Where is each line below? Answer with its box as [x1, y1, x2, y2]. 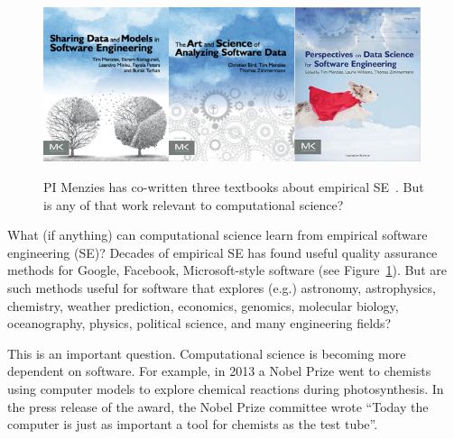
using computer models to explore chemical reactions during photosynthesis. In [7, 380, 444, 398]
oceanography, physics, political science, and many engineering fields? [7, 314, 392, 333]
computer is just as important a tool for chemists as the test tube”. [7, 415, 378, 434]
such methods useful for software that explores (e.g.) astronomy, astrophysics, [7, 279, 436, 297]
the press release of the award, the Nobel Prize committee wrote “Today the [7, 397, 429, 416]
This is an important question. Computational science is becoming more [7, 343, 406, 362]
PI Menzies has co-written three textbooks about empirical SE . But [43, 178, 424, 197]
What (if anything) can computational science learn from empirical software [7, 225, 428, 244]
